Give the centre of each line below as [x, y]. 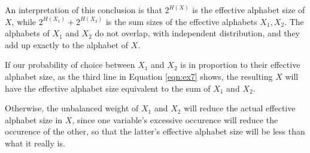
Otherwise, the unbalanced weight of [72, 108]
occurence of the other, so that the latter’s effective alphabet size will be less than [155, 131]
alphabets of [27, 33]
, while [24, 21]
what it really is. [35, 143]
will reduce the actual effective [240, 108]
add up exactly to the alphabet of [67, 44]
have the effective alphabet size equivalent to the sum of [108, 88]
